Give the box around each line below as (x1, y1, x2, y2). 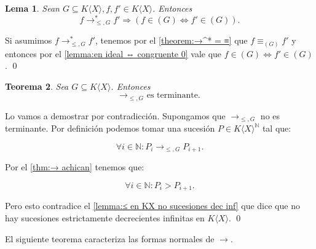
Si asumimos (5, 34, 52, 47)
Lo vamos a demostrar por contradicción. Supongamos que (5, 109, 226, 122)
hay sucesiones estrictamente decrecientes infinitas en (5, 211, 205, 224)
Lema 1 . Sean (5, 2, 60, 14)
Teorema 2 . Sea (5, 79, 69, 92)
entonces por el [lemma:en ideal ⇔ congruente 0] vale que (5, 47, 222, 60)
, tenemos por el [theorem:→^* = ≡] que (95, 34, 248, 47)
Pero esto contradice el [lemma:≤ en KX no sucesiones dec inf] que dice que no (5, 199, 300, 212)
